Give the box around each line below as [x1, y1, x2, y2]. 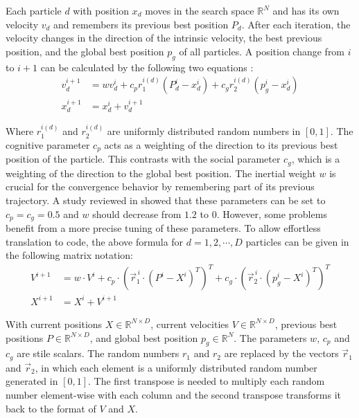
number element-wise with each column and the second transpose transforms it [6, 387, 341, 401]
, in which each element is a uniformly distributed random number [35, 360, 317, 374]
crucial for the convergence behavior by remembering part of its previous [6, 179, 315, 194]
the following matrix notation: [6, 248, 134, 262]
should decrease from [92, 206, 182, 221]
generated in [6, 374, 58, 388]
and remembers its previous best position [53, 17, 229, 31]
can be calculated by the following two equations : [40, 60, 254, 74]
